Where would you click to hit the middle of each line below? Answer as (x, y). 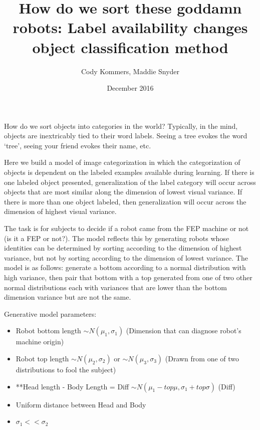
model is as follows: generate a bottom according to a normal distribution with (125, 267)
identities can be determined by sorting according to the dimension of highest (123, 248)
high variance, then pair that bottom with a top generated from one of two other (128, 277)
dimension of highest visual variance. (60, 211)
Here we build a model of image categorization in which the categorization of (122, 162)
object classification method (130, 47)
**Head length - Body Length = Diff (72, 386)
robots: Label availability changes (130, 27)
